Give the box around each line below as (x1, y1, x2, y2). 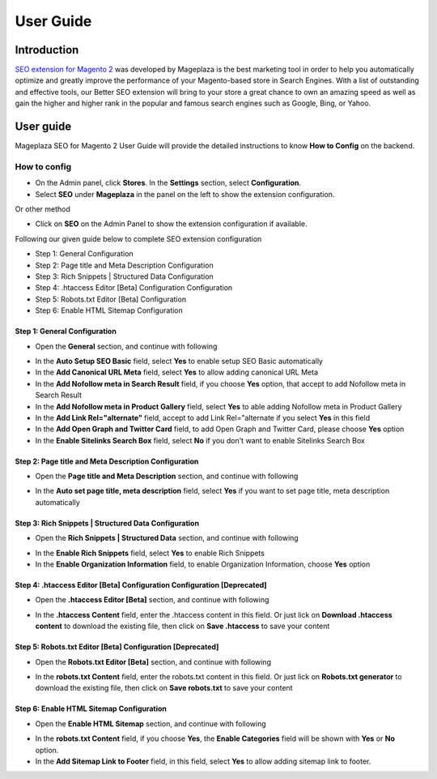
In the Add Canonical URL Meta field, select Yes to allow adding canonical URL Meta (35, 367, 319, 377)
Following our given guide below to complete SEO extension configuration (15, 233, 262, 243)
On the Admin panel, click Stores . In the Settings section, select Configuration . (35, 178, 302, 188)
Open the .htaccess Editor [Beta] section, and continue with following (35, 595, 269, 605)
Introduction (15, 43, 79, 57)
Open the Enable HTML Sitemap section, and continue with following (35, 718, 266, 729)
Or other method (15, 204, 70, 214)
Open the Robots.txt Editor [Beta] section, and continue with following (35, 657, 271, 666)
